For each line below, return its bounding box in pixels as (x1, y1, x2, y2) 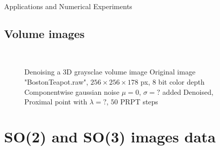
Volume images (4, 25, 85, 41)
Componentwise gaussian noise (24, 86, 120, 97)
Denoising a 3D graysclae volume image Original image (24, 66, 196, 77)
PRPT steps (120, 96, 158, 107)
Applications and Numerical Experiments (4, 1, 132, 11)
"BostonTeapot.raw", (24, 76, 88, 87)
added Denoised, (162, 86, 213, 97)
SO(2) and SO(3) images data (4, 126, 216, 146)
